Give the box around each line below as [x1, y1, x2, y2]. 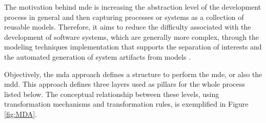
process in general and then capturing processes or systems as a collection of [4, 11, 244, 22]
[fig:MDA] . [4, 108, 37, 119]
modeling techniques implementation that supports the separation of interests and [4, 41, 262, 52]
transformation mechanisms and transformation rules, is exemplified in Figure [4, 99, 249, 109]
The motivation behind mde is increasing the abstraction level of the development [4, 2, 261, 12]
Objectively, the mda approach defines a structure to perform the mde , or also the [4, 68, 262, 79]
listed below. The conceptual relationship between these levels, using [4, 88, 219, 99]
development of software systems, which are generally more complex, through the [4, 31, 259, 42]
